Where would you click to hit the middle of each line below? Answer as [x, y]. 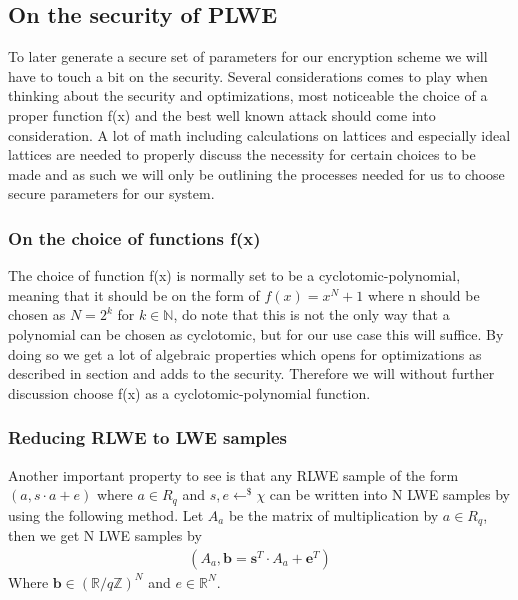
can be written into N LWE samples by [389, 494]
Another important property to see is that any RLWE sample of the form [233, 474]
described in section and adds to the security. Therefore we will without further [251, 373]
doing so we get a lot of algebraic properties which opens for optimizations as [245, 353]
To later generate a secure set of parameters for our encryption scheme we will [248, 56]
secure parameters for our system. [111, 193]
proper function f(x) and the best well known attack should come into [222, 114]
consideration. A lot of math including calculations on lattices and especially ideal [259, 134]
